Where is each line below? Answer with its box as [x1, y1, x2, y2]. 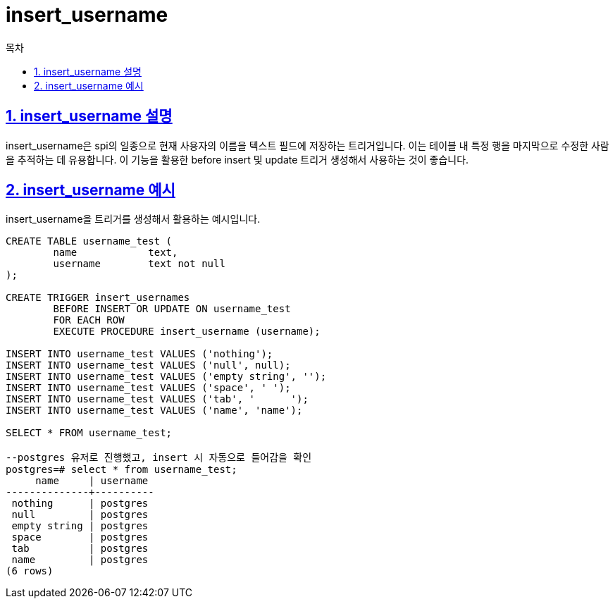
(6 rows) [6, 565, 54, 577]
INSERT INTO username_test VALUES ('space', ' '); [6, 382, 291, 394]
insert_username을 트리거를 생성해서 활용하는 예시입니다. [6, 213, 261, 226]
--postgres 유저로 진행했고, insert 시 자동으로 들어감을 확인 [6, 452, 312, 464]
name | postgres [11, 554, 149, 566]
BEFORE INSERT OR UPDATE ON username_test [53, 303, 291, 315]
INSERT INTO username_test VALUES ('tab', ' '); [6, 393, 309, 405]
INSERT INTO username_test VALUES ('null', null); [6, 359, 291, 371]
